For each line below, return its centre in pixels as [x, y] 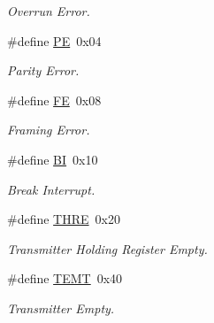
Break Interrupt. [51, 189]
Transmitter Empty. [61, 308]
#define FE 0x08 [54, 100]
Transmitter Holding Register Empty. [107, 248]
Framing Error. [49, 130]
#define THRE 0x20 [64, 219]
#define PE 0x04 [54, 40]
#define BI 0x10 [53, 159]
